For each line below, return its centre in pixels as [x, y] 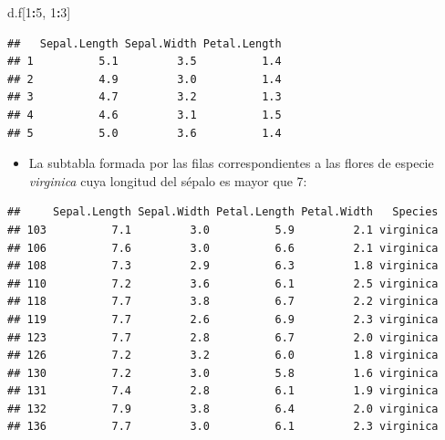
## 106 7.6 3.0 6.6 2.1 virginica [223, 248]
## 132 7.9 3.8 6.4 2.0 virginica [223, 409]
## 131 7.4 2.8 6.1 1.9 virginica [223, 391]
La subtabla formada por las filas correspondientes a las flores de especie [231, 163]
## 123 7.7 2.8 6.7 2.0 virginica [223, 337]
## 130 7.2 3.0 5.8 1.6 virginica [223, 373]
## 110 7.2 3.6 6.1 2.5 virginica [223, 283]
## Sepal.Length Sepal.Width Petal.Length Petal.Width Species [223, 212]
